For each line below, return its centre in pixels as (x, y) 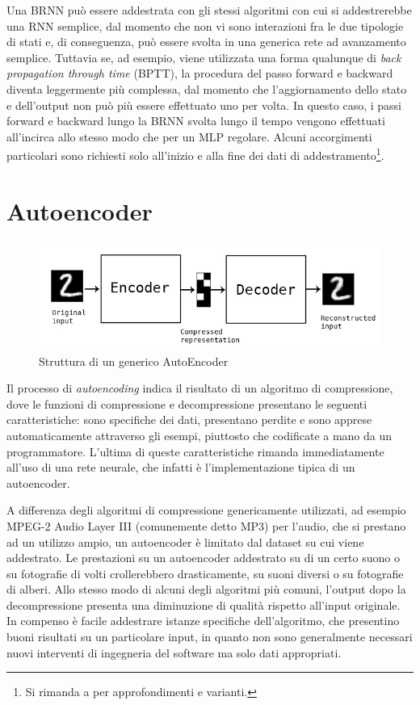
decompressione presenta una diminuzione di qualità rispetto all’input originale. (204, 604)
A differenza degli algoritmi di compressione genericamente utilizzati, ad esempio (206, 510)
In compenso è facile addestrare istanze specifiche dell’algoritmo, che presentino (203, 621)
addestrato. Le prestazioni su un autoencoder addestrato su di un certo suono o (203, 558)
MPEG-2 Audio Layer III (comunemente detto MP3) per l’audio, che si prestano (206, 525)
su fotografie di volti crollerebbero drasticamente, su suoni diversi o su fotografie (205, 573)
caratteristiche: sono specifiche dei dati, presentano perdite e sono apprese (189, 420)
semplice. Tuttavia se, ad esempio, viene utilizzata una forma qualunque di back (204, 57)
